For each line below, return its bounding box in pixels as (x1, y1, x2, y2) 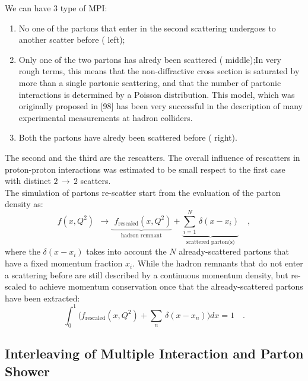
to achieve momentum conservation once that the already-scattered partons (29, 280, 303, 293)
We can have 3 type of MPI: (5, 2, 107, 14)
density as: (5, 198, 43, 210)
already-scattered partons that (179, 245, 290, 258)
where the (5, 245, 40, 258)
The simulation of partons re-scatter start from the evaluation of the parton (5, 186, 281, 198)
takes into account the (86, 245, 167, 258)
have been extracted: (5, 291, 80, 304)
